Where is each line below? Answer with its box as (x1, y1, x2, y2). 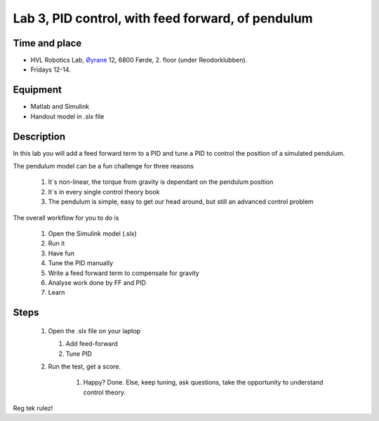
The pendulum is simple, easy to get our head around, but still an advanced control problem (48, 197, 314, 206)
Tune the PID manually (48, 259, 114, 267)
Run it (48, 239, 65, 248)
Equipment (13, 84, 62, 96)
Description (13, 131, 66, 142)
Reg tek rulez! (13, 404, 53, 413)
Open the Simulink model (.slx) (48, 229, 137, 238)
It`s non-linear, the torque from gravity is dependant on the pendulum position (48, 178, 274, 186)
